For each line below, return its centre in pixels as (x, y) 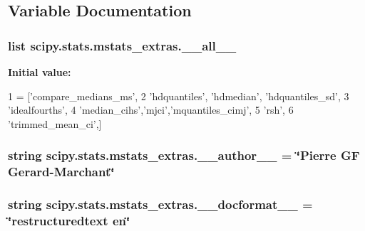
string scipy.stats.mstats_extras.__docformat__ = (160, 204)
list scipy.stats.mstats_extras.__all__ (122, 45)
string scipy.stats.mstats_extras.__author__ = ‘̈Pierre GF (184, 155)
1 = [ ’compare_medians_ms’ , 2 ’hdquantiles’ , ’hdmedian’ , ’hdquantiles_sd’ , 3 (179, 96)
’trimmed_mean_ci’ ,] (55, 123)
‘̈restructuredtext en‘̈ (69, 220)
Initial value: (40, 72)
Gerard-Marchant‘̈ (61, 172)
